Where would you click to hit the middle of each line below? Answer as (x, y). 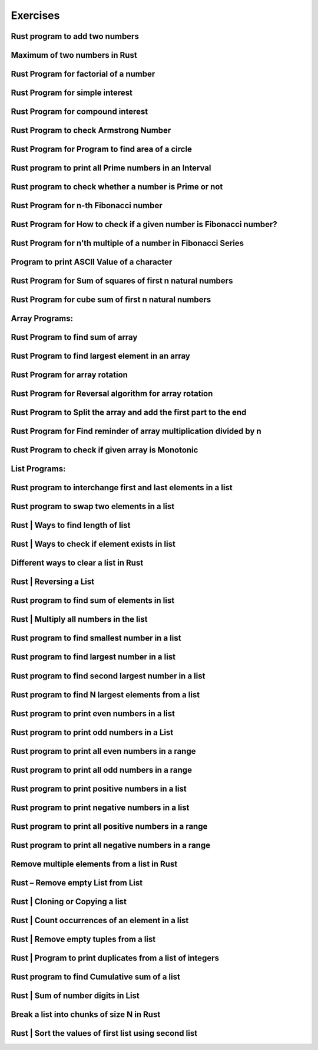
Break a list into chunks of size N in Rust (86, 1014)
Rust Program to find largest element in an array (101, 356)
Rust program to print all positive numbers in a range (109, 826)
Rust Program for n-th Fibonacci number (87, 206)
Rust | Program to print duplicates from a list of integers (115, 958)
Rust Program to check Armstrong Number (91, 131)
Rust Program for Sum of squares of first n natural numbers (122, 281)
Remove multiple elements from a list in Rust (94, 864)
